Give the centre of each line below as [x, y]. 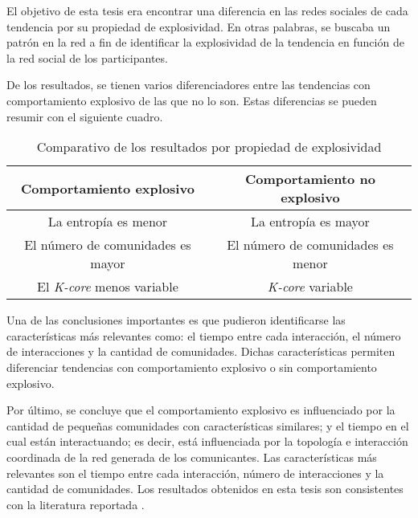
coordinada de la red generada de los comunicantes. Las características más [192, 457]
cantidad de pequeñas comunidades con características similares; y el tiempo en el [208, 425]
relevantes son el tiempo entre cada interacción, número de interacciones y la [195, 473]
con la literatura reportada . [76, 504]
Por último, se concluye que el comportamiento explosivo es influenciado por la [201, 410]
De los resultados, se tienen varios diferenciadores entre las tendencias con [189, 85]
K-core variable [310, 287]
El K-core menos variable [108, 287]
